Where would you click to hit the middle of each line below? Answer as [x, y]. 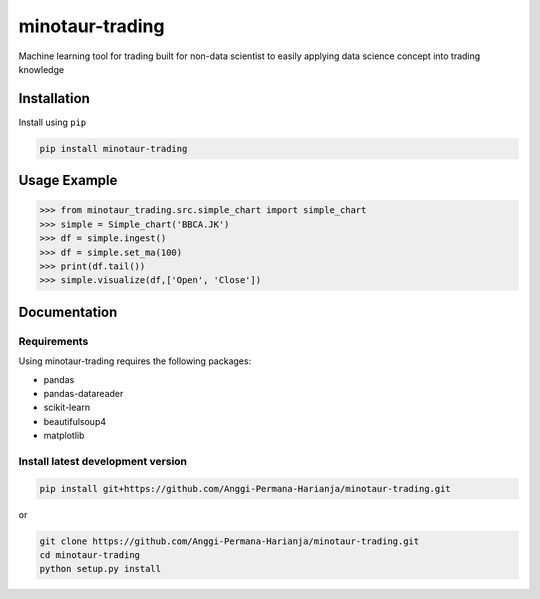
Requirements [53, 341]
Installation [54, 98]
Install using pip [52, 122]
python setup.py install [100, 569]
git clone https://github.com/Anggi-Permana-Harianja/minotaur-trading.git [229, 541]
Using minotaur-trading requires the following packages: [135, 361]
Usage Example [68, 180]
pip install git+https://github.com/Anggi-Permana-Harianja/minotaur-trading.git [245, 488]
